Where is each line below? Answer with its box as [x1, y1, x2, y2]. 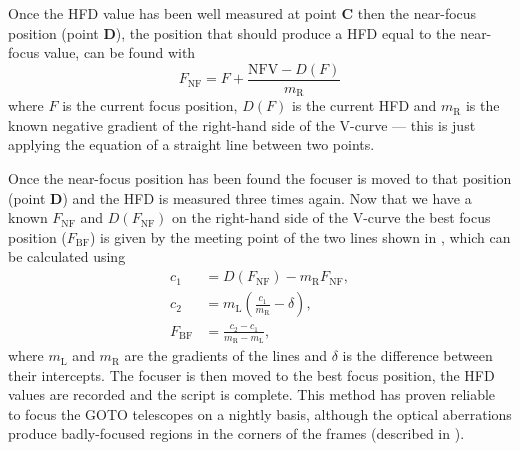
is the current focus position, [62, 95, 238, 116]
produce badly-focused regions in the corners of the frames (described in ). [8, 423, 465, 444]
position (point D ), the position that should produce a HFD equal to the [8, 22, 456, 43]
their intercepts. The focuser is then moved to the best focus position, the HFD [8, 364, 495, 385]
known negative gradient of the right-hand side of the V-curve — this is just [8, 114, 476, 135]
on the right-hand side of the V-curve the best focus [172, 207, 491, 228]
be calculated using [8, 246, 126, 267]
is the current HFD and [291, 95, 437, 116]
